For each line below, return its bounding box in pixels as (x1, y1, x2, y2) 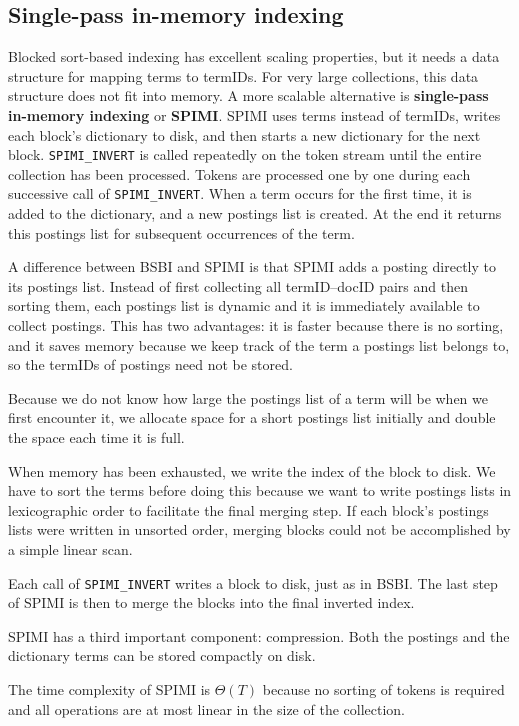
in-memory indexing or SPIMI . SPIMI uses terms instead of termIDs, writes (8, 104, 501, 125)
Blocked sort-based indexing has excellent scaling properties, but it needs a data (8, 46, 500, 67)
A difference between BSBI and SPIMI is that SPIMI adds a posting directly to (8, 256, 496, 277)
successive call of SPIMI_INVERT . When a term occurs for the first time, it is (8, 183, 472, 204)
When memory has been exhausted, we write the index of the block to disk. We (8, 460, 496, 481)
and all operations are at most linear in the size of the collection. (8, 698, 405, 719)
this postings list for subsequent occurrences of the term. (8, 222, 355, 243)
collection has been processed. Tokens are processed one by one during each (8, 163, 471, 184)
